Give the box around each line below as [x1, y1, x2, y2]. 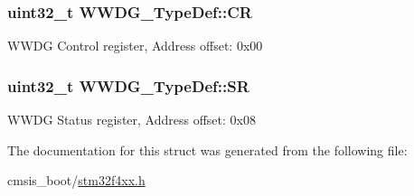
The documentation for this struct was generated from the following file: [7, 140, 408, 159]
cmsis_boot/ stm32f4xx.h [7, 171, 146, 190]
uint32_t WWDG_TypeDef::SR [7, 74, 249, 97]
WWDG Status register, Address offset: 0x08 [7, 110, 256, 129]
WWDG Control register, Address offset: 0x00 [7, 36, 263, 55]
